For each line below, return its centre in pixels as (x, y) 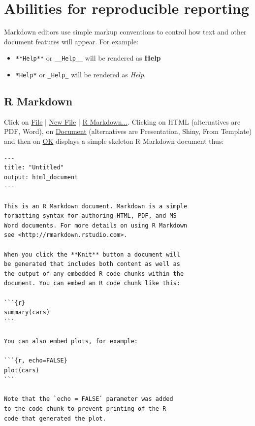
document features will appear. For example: (71, 41)
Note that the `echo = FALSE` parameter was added (89, 399)
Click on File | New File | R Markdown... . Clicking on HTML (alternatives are (122, 121)
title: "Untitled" (34, 168)
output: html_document (41, 177)
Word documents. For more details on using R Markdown (96, 225)
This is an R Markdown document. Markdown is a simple (96, 206)
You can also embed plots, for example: (71, 341)
